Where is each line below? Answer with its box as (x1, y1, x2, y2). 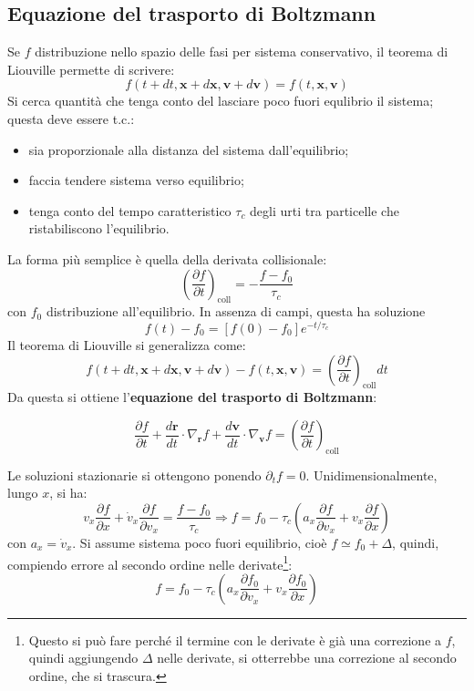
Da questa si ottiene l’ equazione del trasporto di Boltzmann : (7, 387, 377, 407)
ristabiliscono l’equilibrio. (28, 219, 170, 238)
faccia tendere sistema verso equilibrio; (28, 170, 244, 190)
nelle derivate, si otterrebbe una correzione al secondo (157, 648, 457, 667)
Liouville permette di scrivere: (7, 59, 175, 78)
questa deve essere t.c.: (7, 108, 135, 128)
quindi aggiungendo (28, 648, 139, 667)
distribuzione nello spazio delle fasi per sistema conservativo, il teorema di (35, 42, 448, 61)
